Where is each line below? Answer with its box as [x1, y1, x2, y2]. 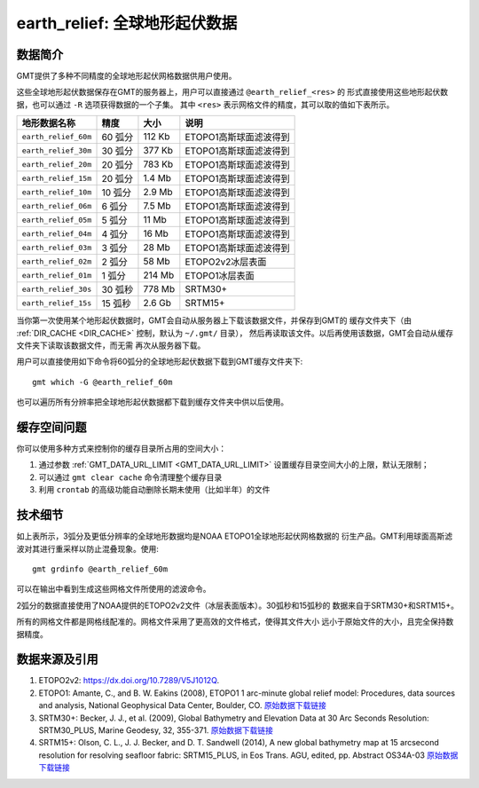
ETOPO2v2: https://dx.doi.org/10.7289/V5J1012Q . [38, 675, 220, 686]
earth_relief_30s [21, 284, 92, 294]
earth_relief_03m [21, 242, 92, 252]
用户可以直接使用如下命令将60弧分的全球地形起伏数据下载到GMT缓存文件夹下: [16, 356, 303, 367]
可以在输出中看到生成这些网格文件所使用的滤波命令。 [16, 584, 211, 595]
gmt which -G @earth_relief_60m [32, 377, 173, 387]
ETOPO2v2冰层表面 [185, 256, 267, 268]
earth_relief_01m [21, 271, 92, 280]
